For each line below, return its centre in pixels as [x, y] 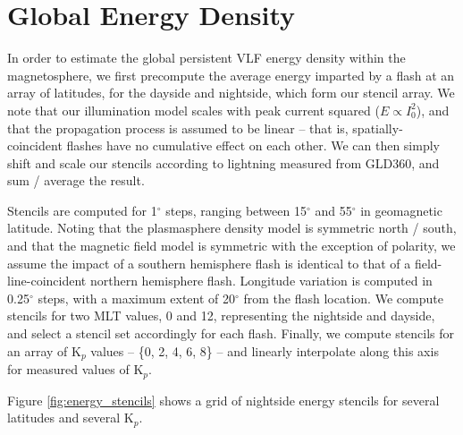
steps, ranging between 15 [236, 210]
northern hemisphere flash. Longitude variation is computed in [261, 281]
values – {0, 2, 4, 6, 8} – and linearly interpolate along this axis [265, 350]
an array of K [44, 350]
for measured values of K [76, 369]
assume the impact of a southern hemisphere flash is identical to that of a [209, 263]
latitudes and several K [71, 418]
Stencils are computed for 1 [82, 210]
